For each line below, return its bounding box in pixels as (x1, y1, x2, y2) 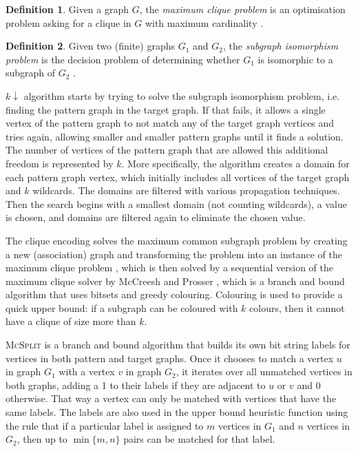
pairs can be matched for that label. (123, 432, 275, 446)
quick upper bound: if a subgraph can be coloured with (6, 300, 238, 315)
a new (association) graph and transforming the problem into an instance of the (6, 247, 342, 261)
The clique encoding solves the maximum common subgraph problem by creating (6, 233, 348, 247)
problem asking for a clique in (6, 15, 131, 30)
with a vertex (59, 364, 115, 379)
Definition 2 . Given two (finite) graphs (6, 39, 175, 53)
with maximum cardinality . (145, 15, 264, 30)
